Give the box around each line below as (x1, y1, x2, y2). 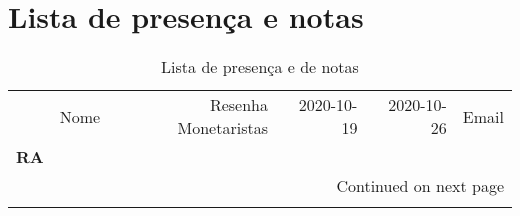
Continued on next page (336, 174, 504, 198)
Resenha (209, 93, 268, 117)
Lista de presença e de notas (161, 55, 359, 79)
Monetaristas (177, 116, 268, 140)
